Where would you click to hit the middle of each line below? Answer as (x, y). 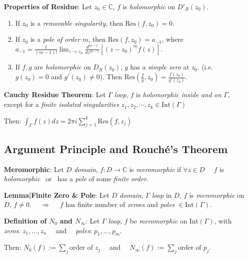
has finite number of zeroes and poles (120, 204)
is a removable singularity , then (77, 23)
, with (223, 221)
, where (172, 39)
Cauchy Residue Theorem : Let (55, 95)
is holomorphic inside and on (179, 95)
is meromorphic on (217, 195)
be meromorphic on (159, 221)
